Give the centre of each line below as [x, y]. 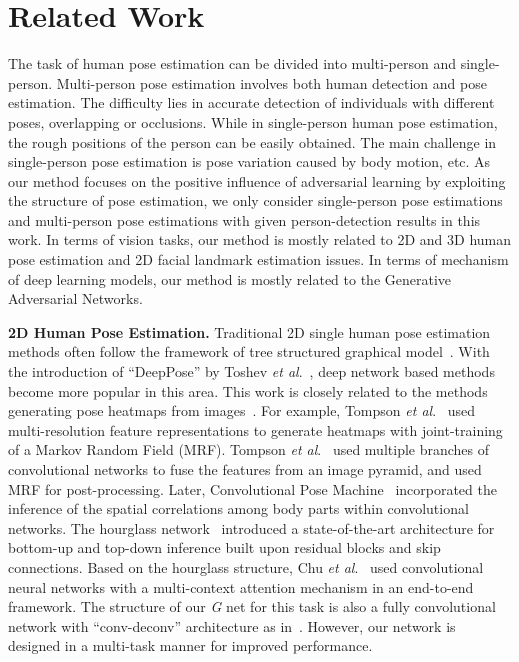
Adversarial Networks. [75, 298]
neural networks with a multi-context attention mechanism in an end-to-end [241, 586]
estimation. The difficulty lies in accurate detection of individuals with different [251, 102]
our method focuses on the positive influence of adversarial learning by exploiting [257, 180]
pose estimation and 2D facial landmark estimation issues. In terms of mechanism [258, 259]
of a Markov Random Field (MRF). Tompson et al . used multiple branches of [249, 449]
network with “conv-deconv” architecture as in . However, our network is [232, 625]
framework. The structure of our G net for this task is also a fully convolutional [252, 606]
